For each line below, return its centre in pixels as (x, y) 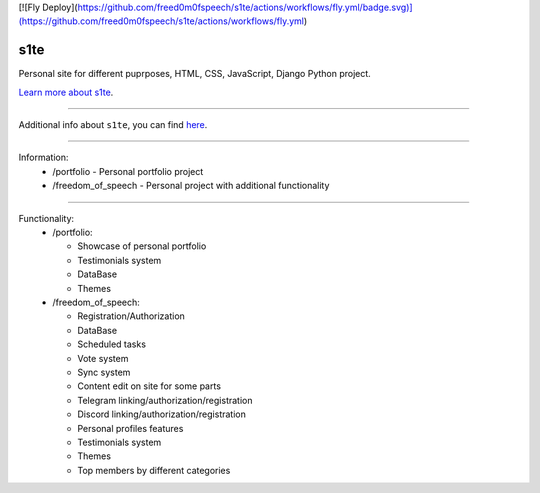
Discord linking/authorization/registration (162, 414)
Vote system (103, 358)
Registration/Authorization (131, 316)
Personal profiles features (130, 428)
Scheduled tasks (112, 344)
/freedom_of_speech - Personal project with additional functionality (191, 186)
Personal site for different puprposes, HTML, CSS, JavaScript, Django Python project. (195, 74)
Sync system (104, 372)
